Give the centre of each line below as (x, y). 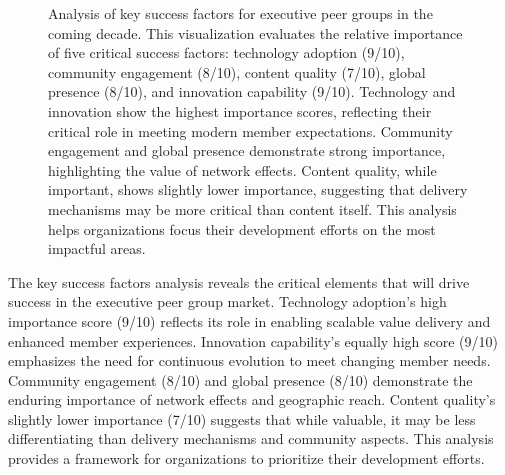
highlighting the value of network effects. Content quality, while (242, 169)
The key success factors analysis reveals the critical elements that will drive (239, 281)
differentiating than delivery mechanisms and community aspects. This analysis (251, 438)
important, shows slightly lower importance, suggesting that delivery (258, 189)
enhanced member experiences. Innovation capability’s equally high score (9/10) (253, 340)
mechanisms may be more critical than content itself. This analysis (252, 208)
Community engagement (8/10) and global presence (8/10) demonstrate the (240, 379)
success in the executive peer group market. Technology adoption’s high (227, 301)
